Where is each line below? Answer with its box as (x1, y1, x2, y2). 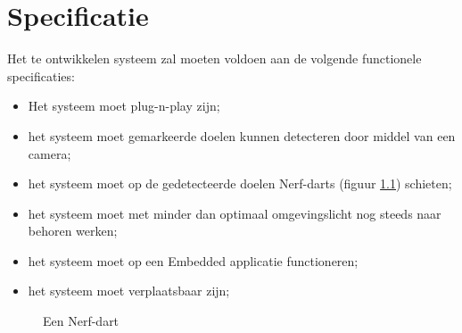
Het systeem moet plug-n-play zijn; (28, 96, 220, 115)
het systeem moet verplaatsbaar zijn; (28, 281, 230, 300)
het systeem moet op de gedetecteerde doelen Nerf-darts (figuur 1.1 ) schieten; (28, 174, 452, 193)
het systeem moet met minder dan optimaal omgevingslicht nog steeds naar (28, 204, 441, 222)
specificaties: (7, 66, 75, 85)
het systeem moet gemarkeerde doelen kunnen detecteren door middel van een (28, 126, 456, 145)
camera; (28, 144, 71, 162)
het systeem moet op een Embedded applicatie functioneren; (28, 251, 359, 270)
